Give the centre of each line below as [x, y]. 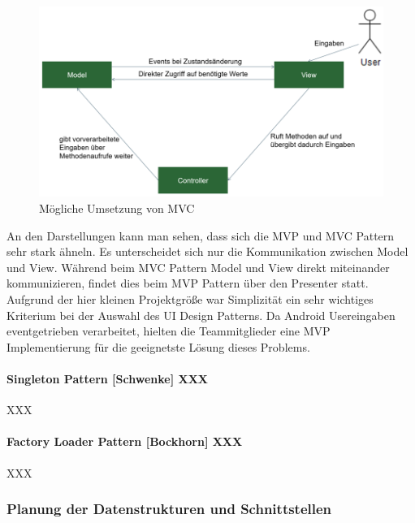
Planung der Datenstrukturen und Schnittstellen [169, 509]
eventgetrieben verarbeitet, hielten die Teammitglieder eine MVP [169, 331]
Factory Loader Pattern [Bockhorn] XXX [125, 441]
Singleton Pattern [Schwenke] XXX [107, 379]
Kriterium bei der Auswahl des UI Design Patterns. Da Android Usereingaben [201, 315]
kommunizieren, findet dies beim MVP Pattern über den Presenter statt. [188, 283]
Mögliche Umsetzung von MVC [117, 208]
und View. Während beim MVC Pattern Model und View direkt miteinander [198, 267]
